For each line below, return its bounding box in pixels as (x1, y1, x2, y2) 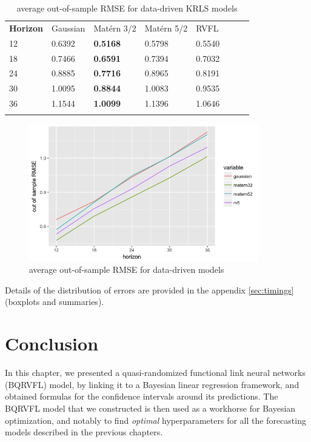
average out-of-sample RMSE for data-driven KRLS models (16, 2, 238, 14)
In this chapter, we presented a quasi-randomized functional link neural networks (5, 366, 306, 379)
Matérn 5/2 (144, 21, 188, 34)
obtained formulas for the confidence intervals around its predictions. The (5, 390, 278, 403)
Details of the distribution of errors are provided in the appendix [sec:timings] (5, 283, 294, 296)
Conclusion (5, 331, 99, 356)
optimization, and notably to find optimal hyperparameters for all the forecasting (5, 414, 306, 426)
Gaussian (51, 21, 85, 34)
